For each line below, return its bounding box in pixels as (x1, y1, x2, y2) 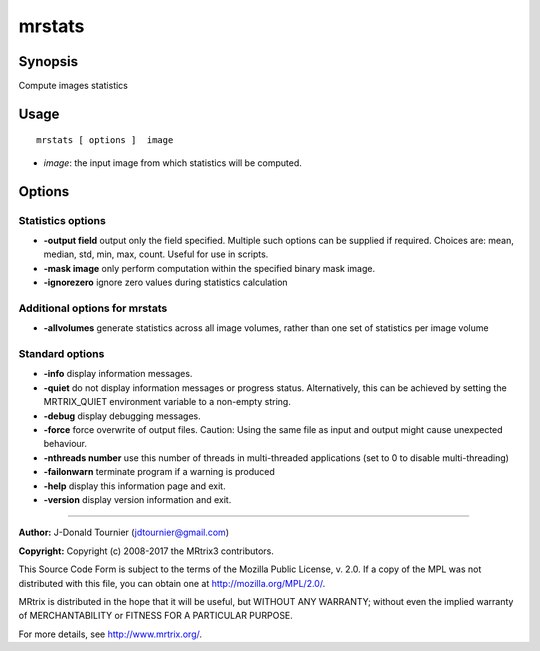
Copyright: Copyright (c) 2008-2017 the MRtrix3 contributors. (18, 545, 275, 557)
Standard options (18, 347, 105, 361)
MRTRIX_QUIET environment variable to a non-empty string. (43, 396, 292, 408)
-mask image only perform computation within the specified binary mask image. (43, 262, 376, 274)
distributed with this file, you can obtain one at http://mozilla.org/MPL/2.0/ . (18, 577, 326, 589)
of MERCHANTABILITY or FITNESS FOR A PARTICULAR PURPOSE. (18, 610, 294, 622)
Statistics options (18, 213, 107, 227)
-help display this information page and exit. (43, 480, 226, 492)
